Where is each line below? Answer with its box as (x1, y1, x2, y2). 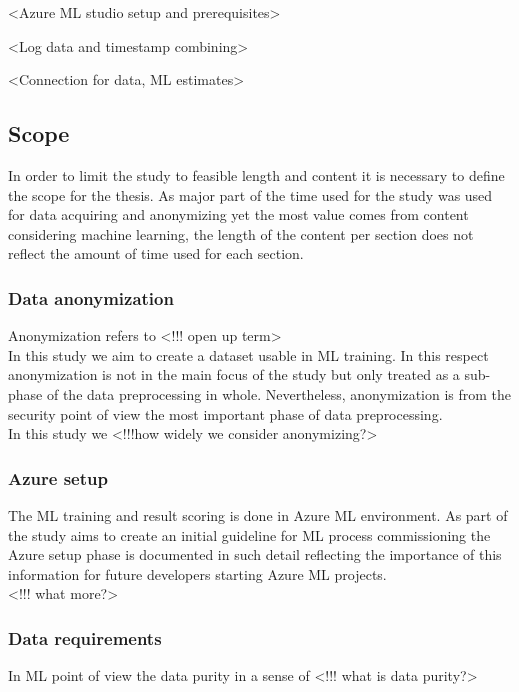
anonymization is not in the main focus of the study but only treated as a (8, 364, 460, 385)
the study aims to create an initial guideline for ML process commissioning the (8, 524, 491, 545)
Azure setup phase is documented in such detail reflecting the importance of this (8, 544, 502, 565)
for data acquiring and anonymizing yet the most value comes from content (8, 204, 469, 225)
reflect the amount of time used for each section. (8, 243, 304, 264)
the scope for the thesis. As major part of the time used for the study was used (8, 184, 493, 205)
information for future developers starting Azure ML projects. (8, 563, 387, 584)
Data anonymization (8, 285, 174, 310)
